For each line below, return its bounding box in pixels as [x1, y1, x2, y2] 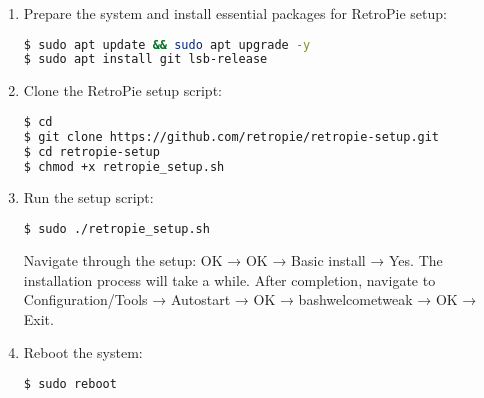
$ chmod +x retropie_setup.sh [23, 159, 225, 174]
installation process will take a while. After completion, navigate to [23, 269, 436, 290]
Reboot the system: [23, 342, 143, 363]
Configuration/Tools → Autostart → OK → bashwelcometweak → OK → [23, 289, 477, 310]
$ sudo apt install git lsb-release [23, 52, 268, 67]
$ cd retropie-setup [23, 144, 160, 159]
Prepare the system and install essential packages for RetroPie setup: [23, 3, 447, 23]
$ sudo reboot [23, 376, 117, 391]
